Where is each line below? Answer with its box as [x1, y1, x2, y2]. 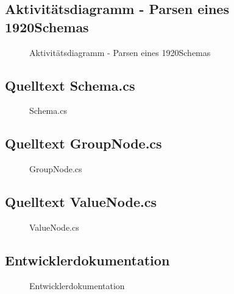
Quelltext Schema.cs [5, 75, 135, 94]
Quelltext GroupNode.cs [5, 134, 162, 153]
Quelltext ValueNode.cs [5, 192, 157, 211]
